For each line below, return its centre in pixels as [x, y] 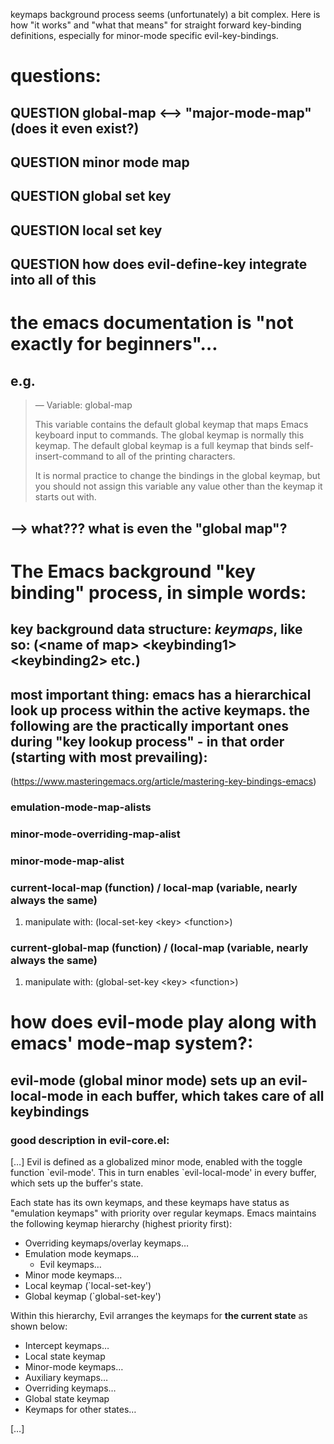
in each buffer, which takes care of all [205, 1095]
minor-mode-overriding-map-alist [95, 834]
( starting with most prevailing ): [109, 757]
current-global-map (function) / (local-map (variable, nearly [159, 947]
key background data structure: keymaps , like [156, 629]
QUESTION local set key [86, 230]
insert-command [69, 456]
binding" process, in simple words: [158, 592]
